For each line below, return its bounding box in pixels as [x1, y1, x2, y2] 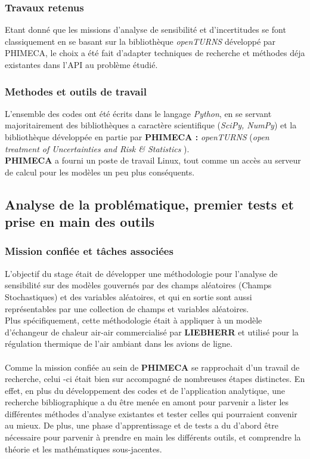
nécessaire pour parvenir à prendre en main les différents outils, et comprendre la [5, 431, 301, 443]
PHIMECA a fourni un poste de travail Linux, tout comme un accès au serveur [5, 154, 301, 167]
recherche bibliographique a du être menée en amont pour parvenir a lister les [5, 396, 289, 408]
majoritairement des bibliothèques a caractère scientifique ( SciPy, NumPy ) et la [5, 119, 297, 131]
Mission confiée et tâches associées [5, 244, 173, 258]
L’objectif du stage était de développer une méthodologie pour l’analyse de [5, 267, 278, 279]
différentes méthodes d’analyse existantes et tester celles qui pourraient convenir [5, 407, 297, 420]
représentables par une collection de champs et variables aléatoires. [5, 302, 249, 315]
